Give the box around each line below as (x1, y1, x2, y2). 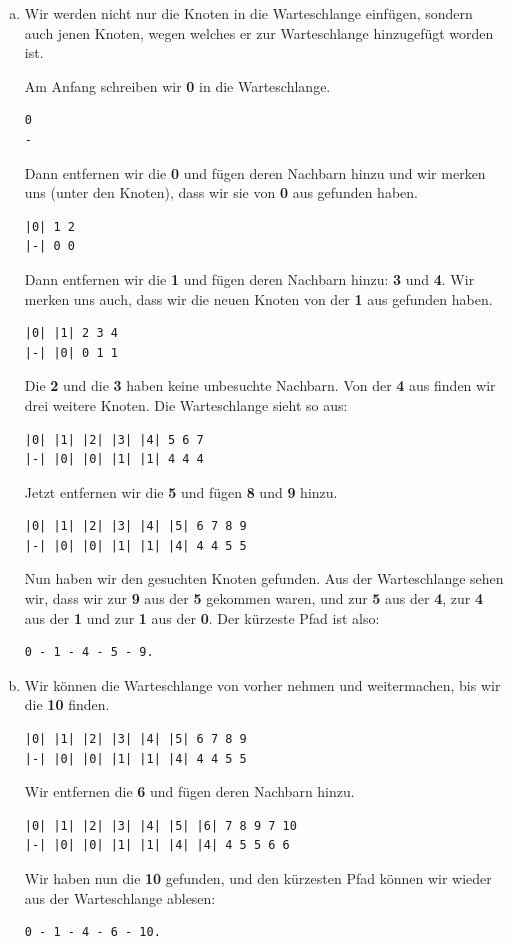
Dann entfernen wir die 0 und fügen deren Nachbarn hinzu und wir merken (24, 162, 486, 183)
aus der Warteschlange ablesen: (24, 887, 216, 908)
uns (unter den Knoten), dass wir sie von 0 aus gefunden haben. (24, 182, 418, 203)
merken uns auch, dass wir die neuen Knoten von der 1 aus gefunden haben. (24, 288, 493, 309)
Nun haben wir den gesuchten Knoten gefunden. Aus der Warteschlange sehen (24, 568, 504, 589)
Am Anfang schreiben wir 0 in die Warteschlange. (24, 75, 331, 96)
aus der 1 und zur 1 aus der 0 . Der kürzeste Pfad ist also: (24, 607, 380, 628)
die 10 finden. (24, 694, 110, 715)
